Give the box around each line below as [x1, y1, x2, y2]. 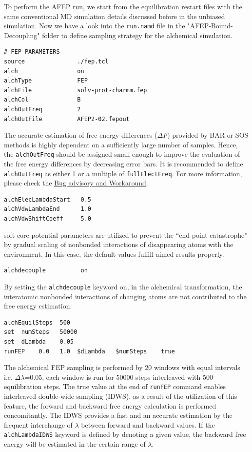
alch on [4, 67, 84, 75]
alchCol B [4, 96, 81, 103]
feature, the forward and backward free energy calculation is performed [4, 400, 216, 411]
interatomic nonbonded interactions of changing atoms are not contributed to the [4, 291, 247, 301]
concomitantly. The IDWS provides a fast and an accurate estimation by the [4, 410, 233, 420]
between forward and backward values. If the [81, 419, 215, 430]
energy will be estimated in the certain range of [4, 439, 146, 449]
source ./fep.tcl [4, 58, 109, 65]
